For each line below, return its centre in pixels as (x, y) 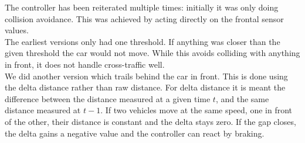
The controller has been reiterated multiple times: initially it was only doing (142, 7)
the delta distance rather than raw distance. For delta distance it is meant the (145, 87)
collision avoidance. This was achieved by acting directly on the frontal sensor (144, 18)
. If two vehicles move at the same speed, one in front (196, 110)
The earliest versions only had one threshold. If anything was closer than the (143, 41)
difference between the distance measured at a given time (108, 98)
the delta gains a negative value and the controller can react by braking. (135, 133)
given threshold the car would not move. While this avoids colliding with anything (152, 53)
